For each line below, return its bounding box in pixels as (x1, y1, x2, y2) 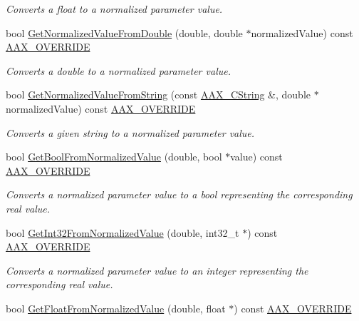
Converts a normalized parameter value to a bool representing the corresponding (6, 187, 353, 202)
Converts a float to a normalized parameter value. (6, 1, 223, 16)
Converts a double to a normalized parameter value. (6, 63, 231, 78)
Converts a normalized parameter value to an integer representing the (6, 263, 308, 277)
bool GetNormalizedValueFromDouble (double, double (6, 25, 243, 40)
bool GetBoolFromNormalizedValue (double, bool (6, 149, 222, 164)
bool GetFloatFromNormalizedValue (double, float (6, 300, 226, 315)
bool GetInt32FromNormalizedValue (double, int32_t (6, 225, 239, 240)
